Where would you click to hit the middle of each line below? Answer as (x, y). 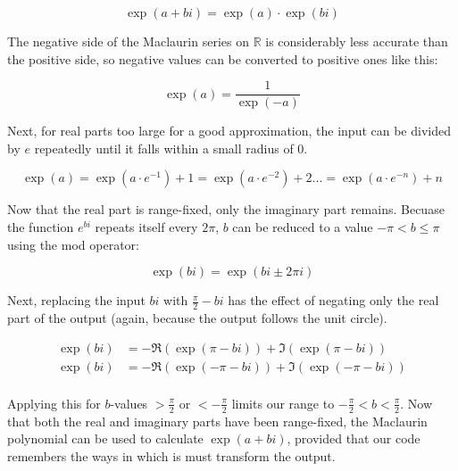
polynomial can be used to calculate (105, 438)
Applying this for (54, 403)
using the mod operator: (73, 244)
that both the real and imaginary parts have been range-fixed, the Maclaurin (217, 421)
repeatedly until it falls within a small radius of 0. (171, 148)
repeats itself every (146, 227)
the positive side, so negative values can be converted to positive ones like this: (223, 58)
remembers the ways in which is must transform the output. (171, 455)
